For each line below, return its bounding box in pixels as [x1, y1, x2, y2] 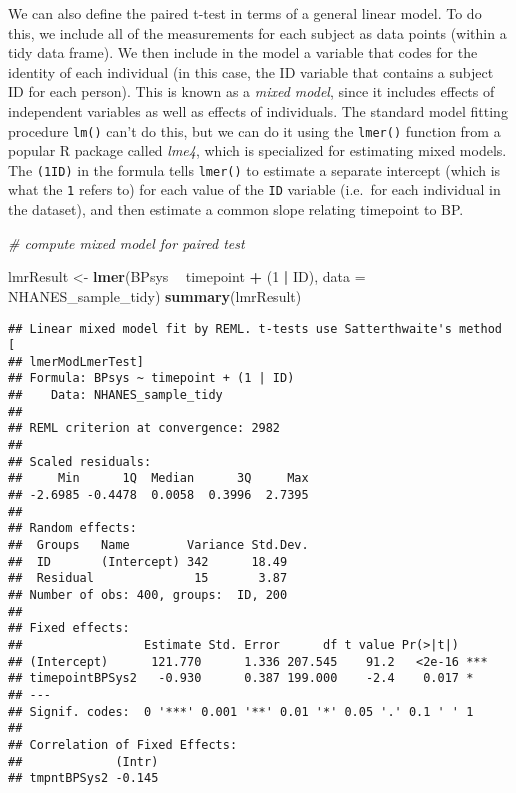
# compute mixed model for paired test [8, 232, 245, 253]
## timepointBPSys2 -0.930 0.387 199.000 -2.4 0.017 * [8, 671, 474, 686]
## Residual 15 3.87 [8, 571, 288, 586]
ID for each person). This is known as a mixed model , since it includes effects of [8, 81, 495, 102]
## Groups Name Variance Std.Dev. [8, 538, 309, 553]
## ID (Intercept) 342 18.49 [8, 554, 288, 569]
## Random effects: [8, 521, 137, 536]
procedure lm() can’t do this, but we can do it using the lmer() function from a [8, 120, 501, 141]
